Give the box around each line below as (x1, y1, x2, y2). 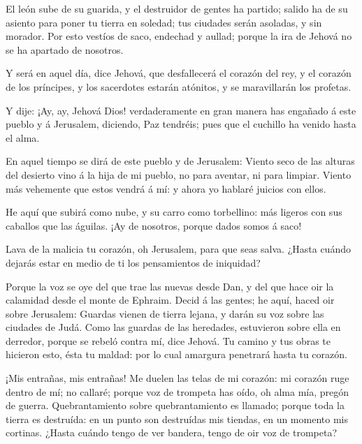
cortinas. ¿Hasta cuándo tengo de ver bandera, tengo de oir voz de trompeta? (6, 425, 337, 440)
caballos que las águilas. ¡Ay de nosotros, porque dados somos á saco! (6, 218, 302, 232)
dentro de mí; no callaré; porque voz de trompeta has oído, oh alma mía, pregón (6, 384, 349, 399)
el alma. (6, 130, 40, 145)
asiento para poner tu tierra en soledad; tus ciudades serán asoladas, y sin (6, 15, 322, 29)
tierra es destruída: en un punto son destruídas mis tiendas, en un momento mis (6, 411, 348, 426)
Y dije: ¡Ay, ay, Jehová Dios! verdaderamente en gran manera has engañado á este (6, 103, 356, 117)
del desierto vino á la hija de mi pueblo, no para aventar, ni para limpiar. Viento (6, 167, 352, 182)
